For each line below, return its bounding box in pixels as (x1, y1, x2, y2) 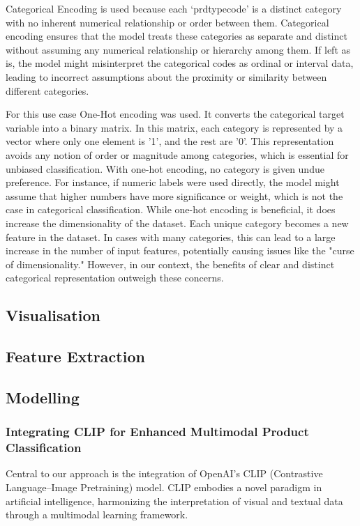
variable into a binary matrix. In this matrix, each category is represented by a (6, 120, 343, 134)
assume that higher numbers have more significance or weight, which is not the (6, 188, 343, 203)
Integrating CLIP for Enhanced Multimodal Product (6, 423, 309, 440)
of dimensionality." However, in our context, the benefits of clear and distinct (6, 256, 335, 271)
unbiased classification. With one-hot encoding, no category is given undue (6, 161, 324, 176)
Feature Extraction (6, 346, 145, 367)
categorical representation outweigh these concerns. (6, 270, 224, 285)
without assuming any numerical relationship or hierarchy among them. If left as (6, 42, 351, 56)
